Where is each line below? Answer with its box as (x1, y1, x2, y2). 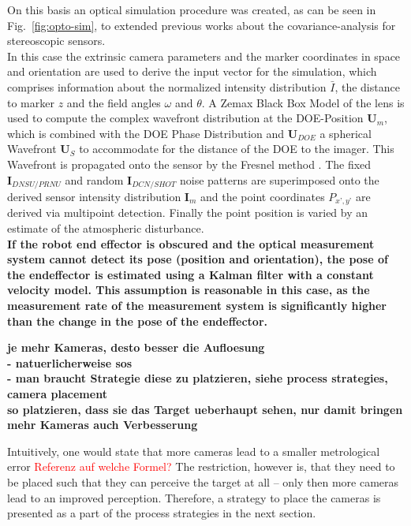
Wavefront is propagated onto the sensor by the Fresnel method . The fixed (7, 155, 372, 172)
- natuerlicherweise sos (7, 354, 133, 371)
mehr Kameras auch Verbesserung (7, 416, 198, 433)
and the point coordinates (200, 188, 325, 204)
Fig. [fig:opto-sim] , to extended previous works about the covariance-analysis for (7, 17, 396, 33)
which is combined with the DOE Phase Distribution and (7, 125, 285, 141)
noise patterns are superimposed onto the (179, 171, 379, 188)
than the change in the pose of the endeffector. (7, 312, 268, 329)
